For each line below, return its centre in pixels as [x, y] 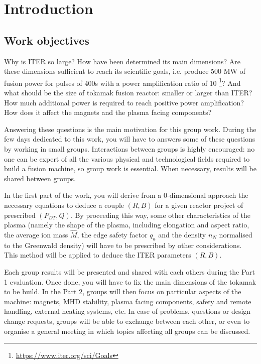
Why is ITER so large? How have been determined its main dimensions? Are [122, 61]
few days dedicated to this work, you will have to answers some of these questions [130, 139]
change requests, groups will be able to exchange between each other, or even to [127, 321]
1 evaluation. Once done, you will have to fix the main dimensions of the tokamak [130, 281]
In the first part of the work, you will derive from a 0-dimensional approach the [126, 195]
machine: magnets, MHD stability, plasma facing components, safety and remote [128, 301]
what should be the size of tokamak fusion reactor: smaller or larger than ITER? [128, 93]
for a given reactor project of [199, 205]
